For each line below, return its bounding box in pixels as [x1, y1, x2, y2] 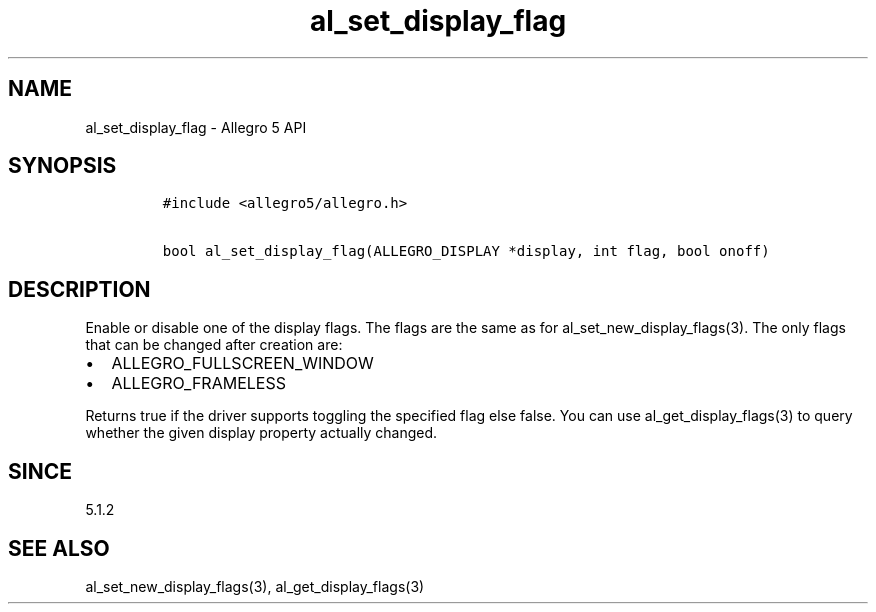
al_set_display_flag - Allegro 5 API [85, 118, 307, 136]
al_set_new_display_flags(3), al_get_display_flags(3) [85, 577, 425, 595]
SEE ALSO [8, 535, 110, 561]
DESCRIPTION [8, 276, 151, 302]
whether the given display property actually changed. [85, 424, 438, 442]
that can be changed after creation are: [85, 336, 343, 354]
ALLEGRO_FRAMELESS [111, 373, 286, 394]
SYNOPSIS [8, 153, 117, 179]
